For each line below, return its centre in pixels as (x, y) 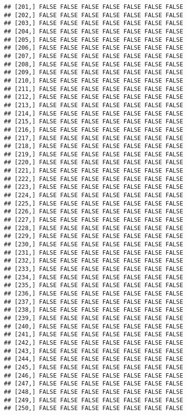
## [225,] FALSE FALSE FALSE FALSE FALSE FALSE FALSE (94, 203)
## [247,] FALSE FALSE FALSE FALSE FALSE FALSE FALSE (94, 384)
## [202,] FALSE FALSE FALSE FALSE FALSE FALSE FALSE (94, 15)
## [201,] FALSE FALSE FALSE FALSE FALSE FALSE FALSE (94, 7)
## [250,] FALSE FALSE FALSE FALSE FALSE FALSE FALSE (94, 408)
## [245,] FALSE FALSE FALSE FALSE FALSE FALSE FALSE (94, 367)
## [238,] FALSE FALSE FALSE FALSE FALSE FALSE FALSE (94, 310)
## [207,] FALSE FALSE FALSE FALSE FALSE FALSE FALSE (94, 56)
